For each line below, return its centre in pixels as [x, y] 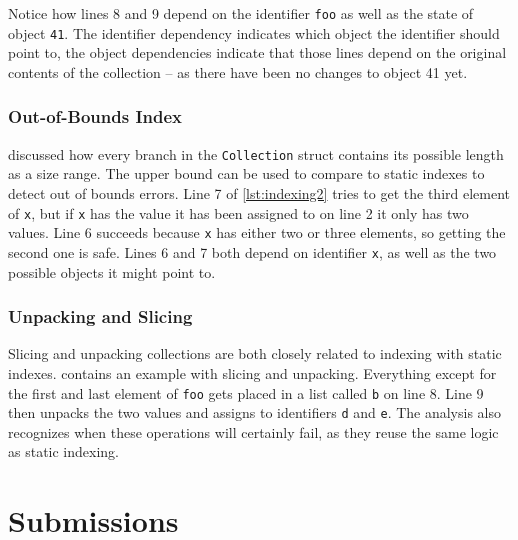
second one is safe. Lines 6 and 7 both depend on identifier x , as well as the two [252, 251]
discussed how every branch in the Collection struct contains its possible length [256, 153]
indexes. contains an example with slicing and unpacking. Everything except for [252, 372]
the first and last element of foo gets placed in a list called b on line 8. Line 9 [246, 392]
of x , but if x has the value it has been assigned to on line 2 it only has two [238, 212]
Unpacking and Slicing [100, 316]
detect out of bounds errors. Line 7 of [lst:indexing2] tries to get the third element [259, 192]
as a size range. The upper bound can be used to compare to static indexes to [246, 173]
